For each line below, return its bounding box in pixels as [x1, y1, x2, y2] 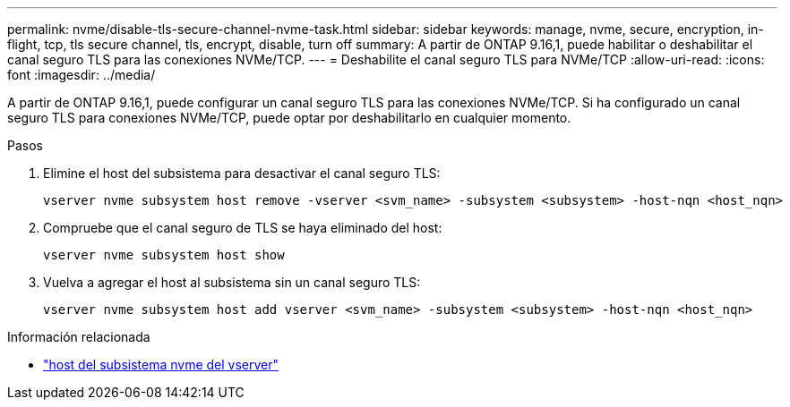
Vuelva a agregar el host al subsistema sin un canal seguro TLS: [43, 275, 421, 290]
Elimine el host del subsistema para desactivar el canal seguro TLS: [43, 165, 441, 181]
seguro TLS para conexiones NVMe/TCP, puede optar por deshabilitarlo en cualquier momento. [7, 110, 571, 125]
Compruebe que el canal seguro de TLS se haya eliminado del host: [43, 220, 442, 235]
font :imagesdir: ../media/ [7, 67, 156, 82]
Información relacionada [7, 329, 150, 344]
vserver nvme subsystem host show [43, 248, 285, 262]
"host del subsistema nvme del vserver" [43, 357, 279, 372]
